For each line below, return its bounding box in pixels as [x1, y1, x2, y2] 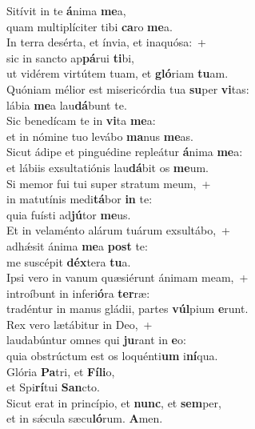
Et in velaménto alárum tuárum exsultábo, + [6, 222, 230, 239]
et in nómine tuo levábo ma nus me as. [6, 127, 193, 144]
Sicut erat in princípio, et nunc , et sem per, [6, 394, 221, 411]
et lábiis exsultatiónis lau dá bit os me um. [6, 158, 209, 175]
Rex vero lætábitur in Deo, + [6, 315, 153, 332]
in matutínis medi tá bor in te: [6, 190, 153, 207]
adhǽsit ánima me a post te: [6, 237, 148, 254]
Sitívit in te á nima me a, [6, 2, 126, 18]
